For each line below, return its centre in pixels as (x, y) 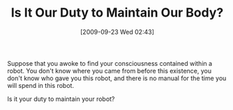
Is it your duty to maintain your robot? (61, 99)
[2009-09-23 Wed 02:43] (117, 32)
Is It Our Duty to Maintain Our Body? (117, 13)
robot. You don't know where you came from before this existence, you (110, 71)
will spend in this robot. (41, 85)
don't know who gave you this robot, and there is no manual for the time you (117, 78)
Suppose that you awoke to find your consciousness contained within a (110, 63)
